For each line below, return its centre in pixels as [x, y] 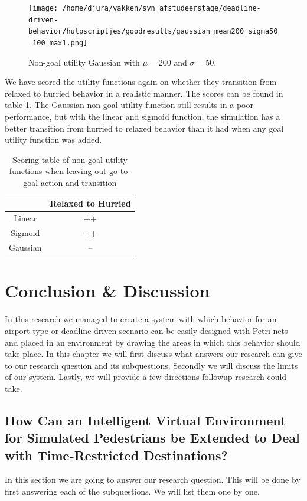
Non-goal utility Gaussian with [84, 62]
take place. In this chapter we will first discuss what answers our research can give [153, 354]
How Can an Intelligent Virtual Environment [146, 420]
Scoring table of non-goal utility [70, 159]
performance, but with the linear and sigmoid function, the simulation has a [143, 116]
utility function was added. [53, 140]
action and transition [79, 182]
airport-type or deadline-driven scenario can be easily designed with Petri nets [146, 330]
